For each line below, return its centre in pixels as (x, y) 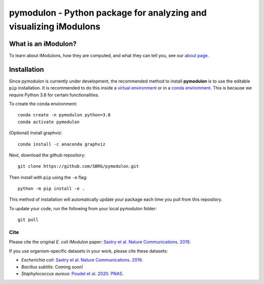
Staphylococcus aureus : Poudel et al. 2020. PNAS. (73, 273)
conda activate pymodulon (49, 122)
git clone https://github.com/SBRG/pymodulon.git (78, 166)
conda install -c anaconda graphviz (62, 144)
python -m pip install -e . (51, 189)
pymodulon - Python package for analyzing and (108, 13)
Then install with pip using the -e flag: (48, 177)
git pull (28, 220)
